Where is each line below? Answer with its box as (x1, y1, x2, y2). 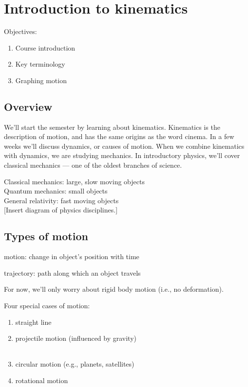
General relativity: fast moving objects (4, 195, 119, 205)
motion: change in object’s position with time (4, 251, 139, 262)
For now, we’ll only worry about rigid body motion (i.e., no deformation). (4, 284, 224, 294)
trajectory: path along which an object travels (4, 267, 141, 278)
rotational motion (15, 375, 68, 385)
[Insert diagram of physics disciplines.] (4, 205, 118, 215)
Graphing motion (15, 75, 67, 85)
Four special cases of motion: (4, 300, 90, 311)
